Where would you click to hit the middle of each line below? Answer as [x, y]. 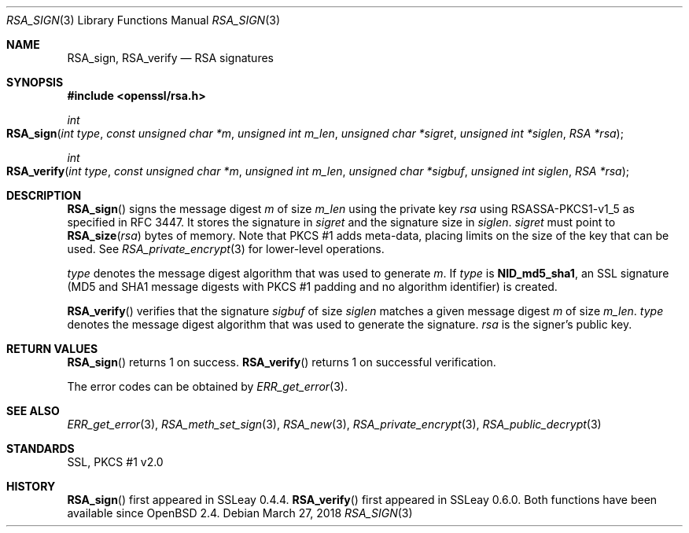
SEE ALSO [33, 411]
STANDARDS [41, 448]
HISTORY [31, 486]
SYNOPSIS [35, 82]
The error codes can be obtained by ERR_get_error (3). [207, 386]
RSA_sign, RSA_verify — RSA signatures [170, 58]
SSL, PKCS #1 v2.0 [115, 462]
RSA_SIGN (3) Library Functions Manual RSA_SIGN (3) [144, 20]
